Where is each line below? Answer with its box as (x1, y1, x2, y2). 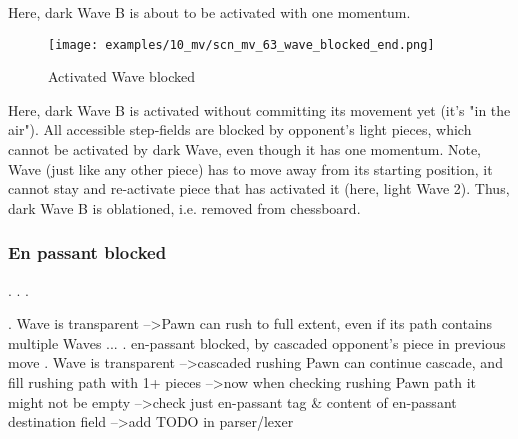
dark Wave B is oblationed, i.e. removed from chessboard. (8, 197, 361, 218)
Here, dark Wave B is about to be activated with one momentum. (8, 2, 411, 22)
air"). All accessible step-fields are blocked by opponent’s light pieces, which (8, 119, 472, 140)
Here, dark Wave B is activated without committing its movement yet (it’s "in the (8, 99, 511, 120)
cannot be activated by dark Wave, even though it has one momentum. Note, (8, 139, 481, 160)
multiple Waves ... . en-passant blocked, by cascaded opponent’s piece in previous (8, 332, 506, 353)
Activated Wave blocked (48, 66, 195, 87)
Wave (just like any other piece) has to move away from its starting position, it (8, 158, 493, 179)
